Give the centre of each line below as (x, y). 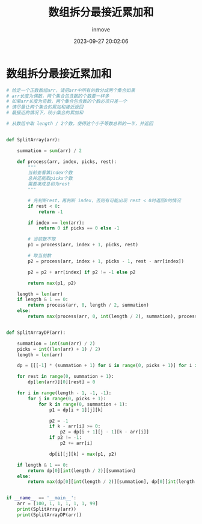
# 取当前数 (40, 256)
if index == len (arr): (56, 223)
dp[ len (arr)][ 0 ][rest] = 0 (62, 382)
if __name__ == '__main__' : (41, 498)
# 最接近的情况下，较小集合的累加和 (45, 113)
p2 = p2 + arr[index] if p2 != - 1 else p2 (82, 272)
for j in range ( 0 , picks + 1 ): (67, 398)
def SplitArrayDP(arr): (36, 333)
